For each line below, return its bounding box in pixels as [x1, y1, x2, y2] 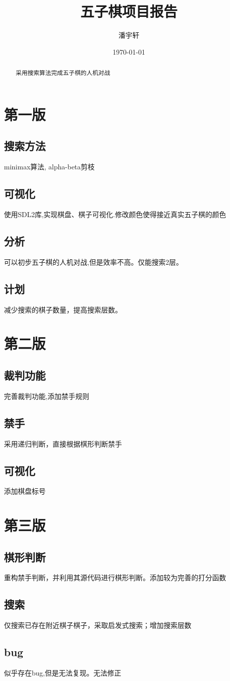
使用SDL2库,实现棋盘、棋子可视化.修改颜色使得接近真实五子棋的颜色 [4, 209, 227, 219]
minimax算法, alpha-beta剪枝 [4, 161, 95, 172]
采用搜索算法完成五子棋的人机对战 [15, 69, 111, 77]
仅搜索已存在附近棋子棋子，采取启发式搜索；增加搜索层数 [4, 620, 191, 630]
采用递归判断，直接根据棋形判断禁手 [4, 438, 122, 449]
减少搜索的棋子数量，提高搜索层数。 [4, 304, 122, 314]
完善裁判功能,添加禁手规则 [4, 390, 89, 401]
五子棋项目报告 [80, 1, 177, 21]
